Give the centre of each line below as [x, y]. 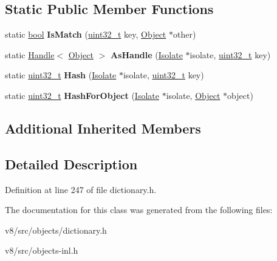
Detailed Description [71, 164]
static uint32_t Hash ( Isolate [61, 75]
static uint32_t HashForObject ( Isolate [82, 95]
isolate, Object [193, 95]
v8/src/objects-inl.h [42, 250]
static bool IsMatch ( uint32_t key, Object [86, 34]
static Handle [30, 54]
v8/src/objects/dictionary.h [56, 230]
